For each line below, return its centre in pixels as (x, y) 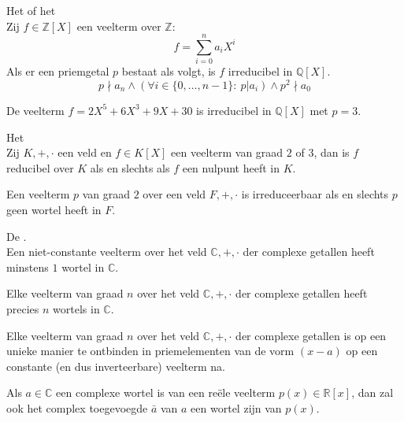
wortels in (76, 308)
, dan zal (372, 392)
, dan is (332, 152)
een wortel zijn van (236, 407)
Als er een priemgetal (58, 71)
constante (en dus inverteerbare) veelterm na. (116, 366)
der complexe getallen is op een (311, 335)
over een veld (174, 194)
